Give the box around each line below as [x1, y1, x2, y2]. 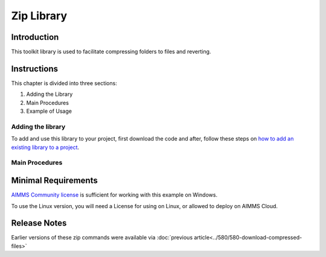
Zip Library [11, 9, 68, 22]
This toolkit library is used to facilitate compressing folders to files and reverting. [11, 48, 211, 56]
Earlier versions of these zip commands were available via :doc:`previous [11, 234, 193, 241]
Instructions [11, 63, 59, 74]
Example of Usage [26, 107, 72, 115]
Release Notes [11, 218, 67, 229]
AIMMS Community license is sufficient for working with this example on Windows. [11, 191, 217, 198]
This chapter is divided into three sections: [11, 79, 117, 87]
